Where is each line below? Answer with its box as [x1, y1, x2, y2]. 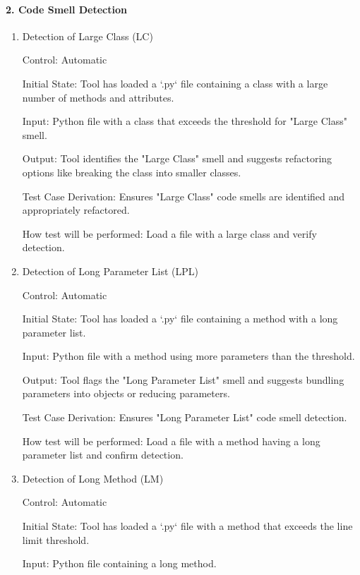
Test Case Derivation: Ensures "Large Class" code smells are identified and [22, 188, 345, 203]
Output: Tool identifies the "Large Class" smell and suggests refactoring [22, 151, 332, 166]
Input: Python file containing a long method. [22, 556, 217, 571]
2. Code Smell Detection [6, 1, 127, 16]
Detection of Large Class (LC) [22, 28, 153, 43]
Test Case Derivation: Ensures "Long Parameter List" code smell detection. [22, 410, 347, 425]
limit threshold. [22, 532, 90, 547]
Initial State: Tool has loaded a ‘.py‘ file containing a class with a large [22, 75, 328, 90]
